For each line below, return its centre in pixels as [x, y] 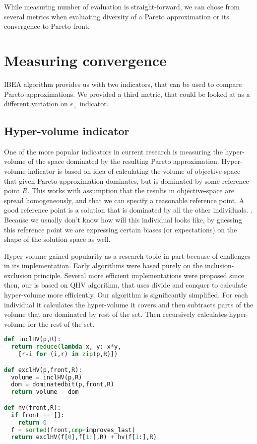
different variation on [36, 104]
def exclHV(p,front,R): [43, 370]
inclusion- [220, 265]
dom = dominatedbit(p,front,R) [63, 385]
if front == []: [38, 415]
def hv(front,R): [32, 407]
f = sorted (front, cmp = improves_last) [73, 430]
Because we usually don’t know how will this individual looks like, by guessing [123, 219]
